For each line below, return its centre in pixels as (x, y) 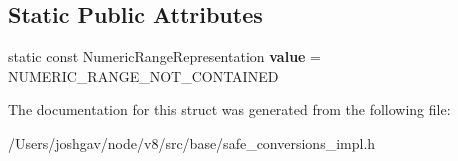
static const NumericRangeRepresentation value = (165, 56)
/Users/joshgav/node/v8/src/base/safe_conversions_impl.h (192, 142)
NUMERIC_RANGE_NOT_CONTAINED (143, 75)
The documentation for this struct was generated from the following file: (229, 109)
